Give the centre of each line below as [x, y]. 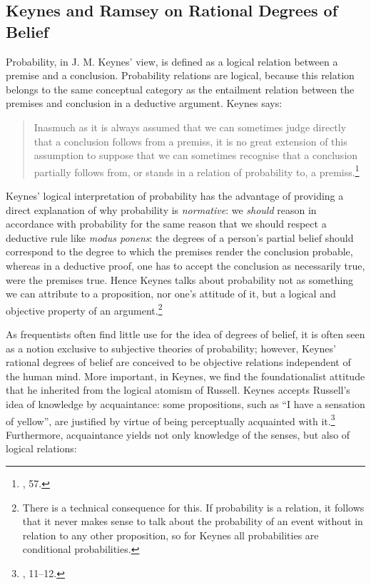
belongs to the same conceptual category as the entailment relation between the [180, 89]
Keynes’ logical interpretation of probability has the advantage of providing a [175, 195]
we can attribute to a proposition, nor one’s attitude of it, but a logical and [171, 294]
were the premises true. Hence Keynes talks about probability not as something [180, 279]
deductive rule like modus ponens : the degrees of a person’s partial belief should [180, 237]
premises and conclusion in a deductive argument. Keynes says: [144, 103]
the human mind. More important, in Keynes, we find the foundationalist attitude [185, 376]
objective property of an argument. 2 [84, 309]
